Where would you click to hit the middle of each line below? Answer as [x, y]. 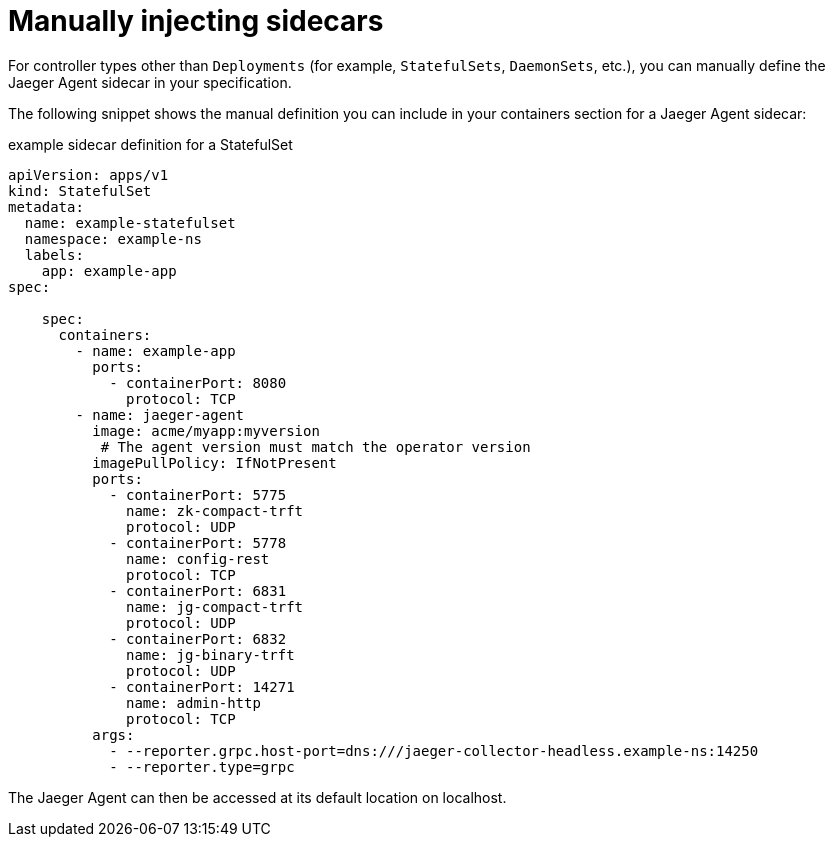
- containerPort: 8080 [198, 382]
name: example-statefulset [130, 222]
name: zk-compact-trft [215, 510]
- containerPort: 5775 [198, 494]
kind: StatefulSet [80, 190]
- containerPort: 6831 [198, 590]
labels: [54, 254]
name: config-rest [198, 558]
